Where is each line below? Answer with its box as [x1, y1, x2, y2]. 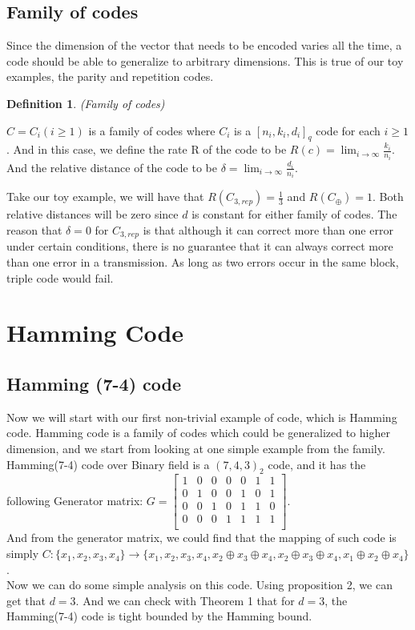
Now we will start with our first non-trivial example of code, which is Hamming [6, 408, 397, 425]
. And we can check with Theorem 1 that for [75, 592, 295, 608]
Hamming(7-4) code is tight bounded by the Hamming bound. [6, 608, 312, 624]
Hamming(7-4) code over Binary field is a [6, 455, 210, 472]
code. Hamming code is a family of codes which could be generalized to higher [6, 424, 390, 441]
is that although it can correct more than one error [143, 221, 393, 238]
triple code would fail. [6, 269, 114, 286]
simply [6, 545, 39, 562]
